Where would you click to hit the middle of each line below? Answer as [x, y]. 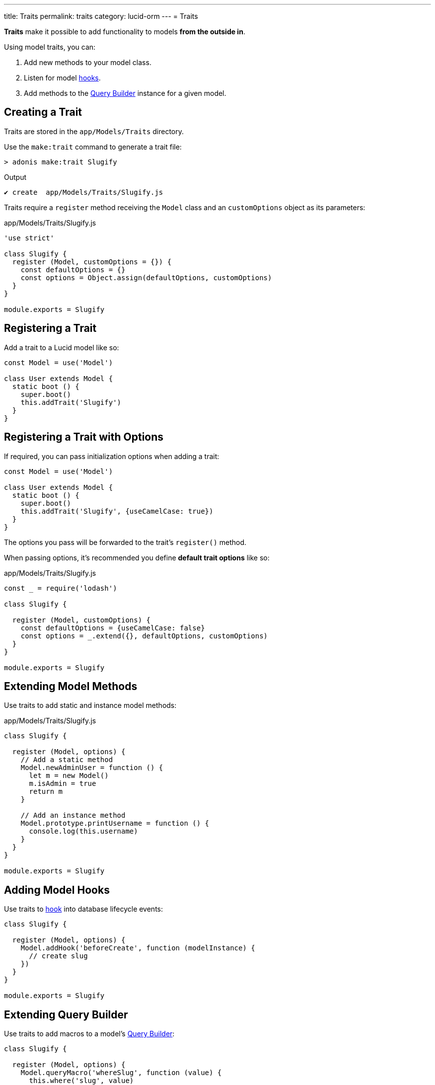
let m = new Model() [69, 776]
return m [46, 792]
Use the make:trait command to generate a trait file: [93, 147]
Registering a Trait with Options [84, 437]
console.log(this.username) [83, 831]
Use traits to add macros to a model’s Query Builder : [89, 1034]
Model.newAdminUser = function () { [92, 768]
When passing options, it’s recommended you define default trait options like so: [137, 557]
